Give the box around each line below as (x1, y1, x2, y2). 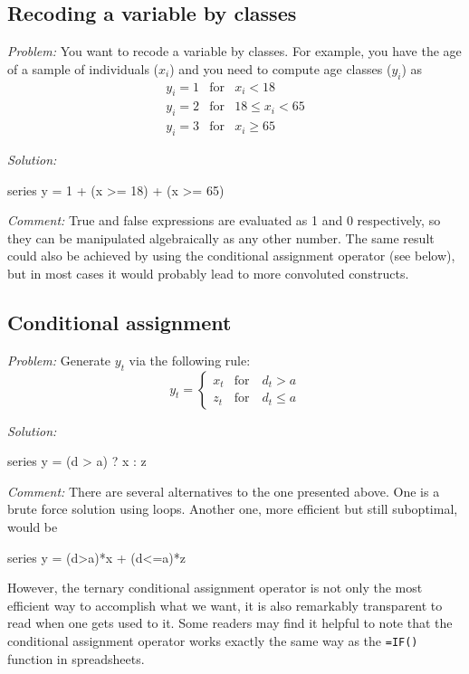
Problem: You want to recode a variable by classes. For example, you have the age (7, 42, 462, 61)
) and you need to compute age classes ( (169, 59, 392, 78)
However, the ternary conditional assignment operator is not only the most (7, 578, 423, 597)
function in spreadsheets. (7, 649, 145, 668)
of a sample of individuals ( (7, 59, 159, 78)
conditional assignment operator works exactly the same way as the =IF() (7, 631, 418, 650)
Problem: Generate (7, 350, 111, 369)
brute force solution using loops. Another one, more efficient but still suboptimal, (7, 499, 458, 518)
